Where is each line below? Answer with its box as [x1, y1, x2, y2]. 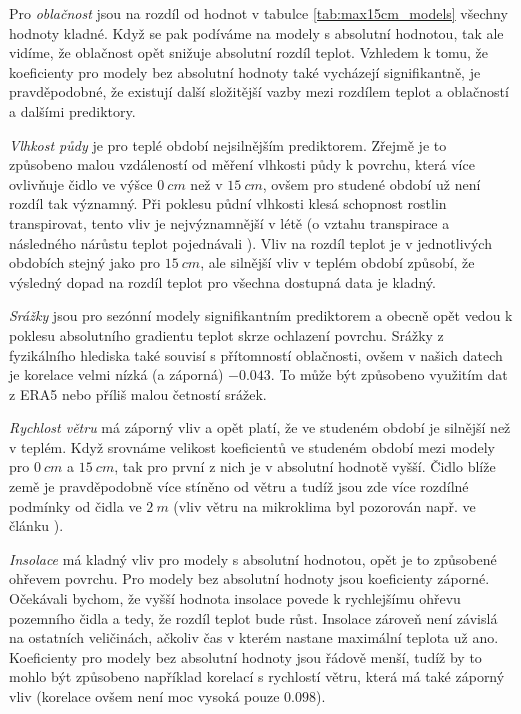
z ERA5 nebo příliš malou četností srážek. [9, 383, 267, 404]
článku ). [9, 515, 64, 536]
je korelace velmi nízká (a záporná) [9, 364, 224, 385]
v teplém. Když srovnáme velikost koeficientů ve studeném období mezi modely [9, 436, 495, 457]
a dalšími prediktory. [9, 100, 136, 121]
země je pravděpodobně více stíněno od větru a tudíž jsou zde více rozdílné [9, 476, 469, 497]
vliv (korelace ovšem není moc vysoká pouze [9, 686, 280, 706]
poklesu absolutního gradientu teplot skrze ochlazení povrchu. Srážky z [9, 324, 444, 345]
